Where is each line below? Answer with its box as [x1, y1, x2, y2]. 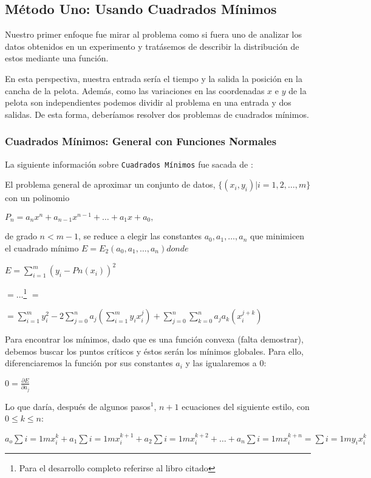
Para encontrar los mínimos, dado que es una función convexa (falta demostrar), [5, 333, 304, 346]
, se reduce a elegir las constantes [78, 230, 202, 242]
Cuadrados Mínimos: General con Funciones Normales [5, 134, 277, 149]
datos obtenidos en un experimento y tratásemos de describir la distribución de [5, 39, 299, 52]
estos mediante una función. [5, 52, 109, 64]
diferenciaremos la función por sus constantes [5, 357, 173, 369]
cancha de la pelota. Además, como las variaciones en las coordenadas [5, 84, 265, 97]
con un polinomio [5, 191, 70, 204]
